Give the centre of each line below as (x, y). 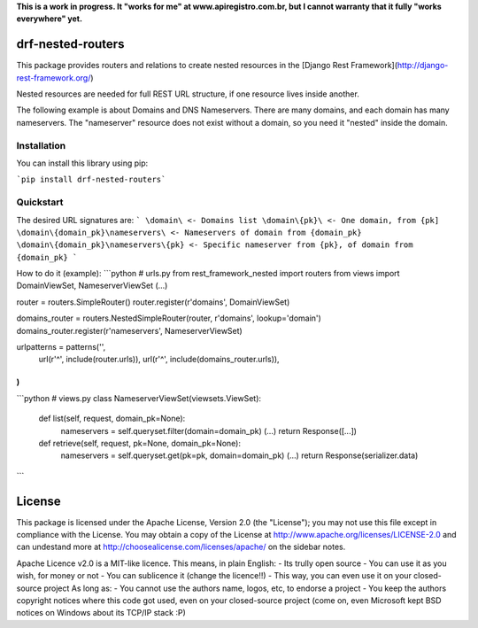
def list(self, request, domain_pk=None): (112, 419)
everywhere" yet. (50, 19)
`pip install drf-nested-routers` (91, 180)
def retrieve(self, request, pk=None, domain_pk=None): (139, 443)
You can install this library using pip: (82, 163)
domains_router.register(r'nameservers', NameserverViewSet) (129, 330)
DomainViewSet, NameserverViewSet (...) (92, 286)
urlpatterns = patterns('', (61, 347)
